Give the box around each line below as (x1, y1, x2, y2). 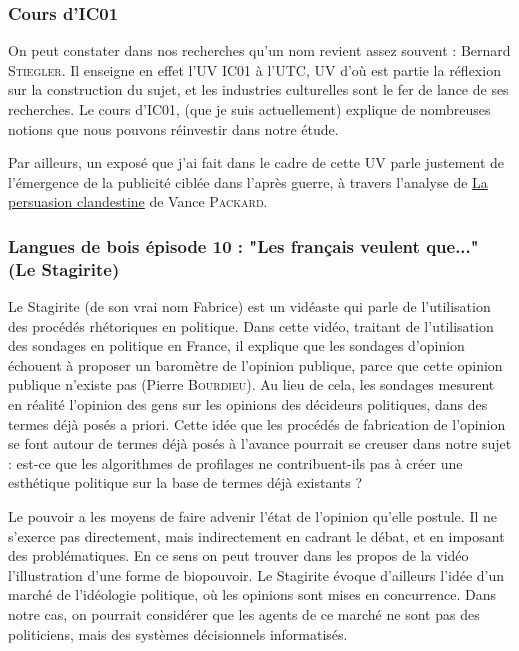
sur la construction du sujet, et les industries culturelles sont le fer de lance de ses (8, 79, 509, 100)
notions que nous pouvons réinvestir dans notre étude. (8, 118, 339, 139)
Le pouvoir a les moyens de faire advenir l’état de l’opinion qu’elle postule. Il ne (8, 506, 497, 527)
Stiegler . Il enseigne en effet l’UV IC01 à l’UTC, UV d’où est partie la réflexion (8, 59, 501, 80)
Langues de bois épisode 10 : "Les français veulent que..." (8, 233, 479, 258)
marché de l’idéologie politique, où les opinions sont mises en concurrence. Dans (8, 584, 497, 605)
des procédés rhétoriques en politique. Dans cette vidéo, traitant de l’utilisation (8, 315, 494, 336)
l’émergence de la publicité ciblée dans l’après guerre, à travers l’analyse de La (8, 171, 488, 192)
